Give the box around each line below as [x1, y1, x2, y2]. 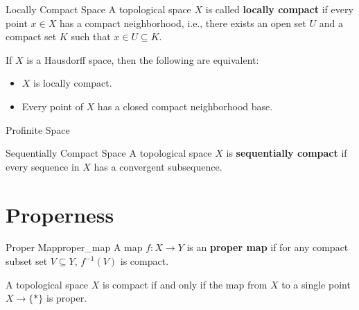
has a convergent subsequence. [94, 159, 222, 173]
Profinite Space [6, 122, 70, 137]
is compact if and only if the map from [102, 277, 268, 291]
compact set [6, 29, 57, 44]
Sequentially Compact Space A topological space [6, 146, 212, 160]
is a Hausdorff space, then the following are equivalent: [26, 52, 259, 67]
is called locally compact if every [205, 2, 353, 16]
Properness [6, 200, 114, 228]
